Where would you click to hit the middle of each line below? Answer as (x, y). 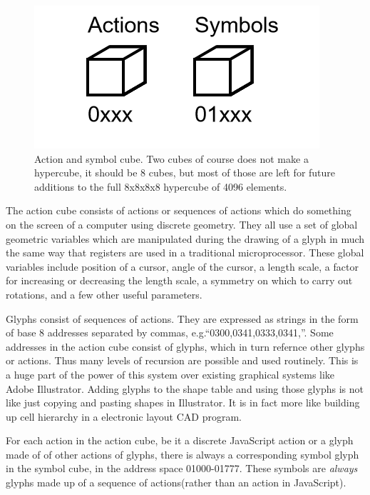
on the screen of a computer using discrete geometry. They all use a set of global (182, 224)
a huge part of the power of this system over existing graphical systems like (170, 374)
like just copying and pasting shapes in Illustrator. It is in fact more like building (183, 402)
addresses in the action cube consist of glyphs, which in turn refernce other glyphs (185, 346)
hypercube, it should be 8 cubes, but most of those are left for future (185, 172)
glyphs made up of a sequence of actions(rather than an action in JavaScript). (176, 482)
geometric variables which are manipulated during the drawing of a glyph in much (185, 238)
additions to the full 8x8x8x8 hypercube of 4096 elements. (161, 186)
